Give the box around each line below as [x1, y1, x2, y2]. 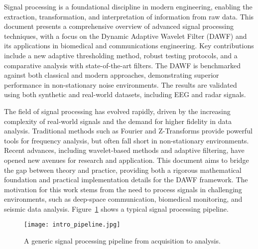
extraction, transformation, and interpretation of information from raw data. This [4, 11, 254, 21]
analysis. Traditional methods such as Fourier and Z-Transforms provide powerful [4, 125, 253, 136]
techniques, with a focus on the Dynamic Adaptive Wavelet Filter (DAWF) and [4, 30, 247, 41]
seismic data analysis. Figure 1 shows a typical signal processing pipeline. [4, 203, 229, 214]
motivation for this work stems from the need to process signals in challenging [4, 184, 242, 194]
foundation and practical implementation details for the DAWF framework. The [4, 174, 248, 185]
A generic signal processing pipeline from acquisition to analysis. [24, 236, 221, 246]
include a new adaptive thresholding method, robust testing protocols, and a [4, 50, 238, 60]
